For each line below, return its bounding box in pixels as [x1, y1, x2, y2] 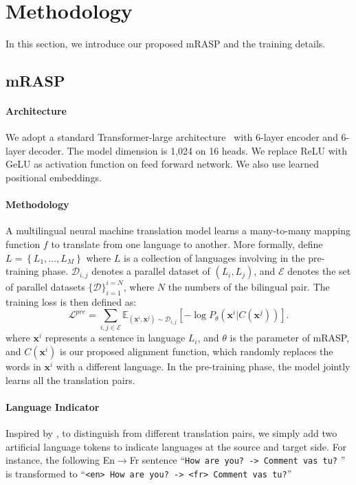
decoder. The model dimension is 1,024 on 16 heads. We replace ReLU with [28, 143, 347, 157]
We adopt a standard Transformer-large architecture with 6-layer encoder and [5, 130, 338, 144]
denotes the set [287, 264, 351, 278]
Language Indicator [5, 399, 100, 414]
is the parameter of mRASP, [230, 330, 350, 345]
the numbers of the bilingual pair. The [168, 279, 330, 293]
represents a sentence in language [45, 330, 186, 345]
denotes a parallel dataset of [91, 264, 210, 278]
